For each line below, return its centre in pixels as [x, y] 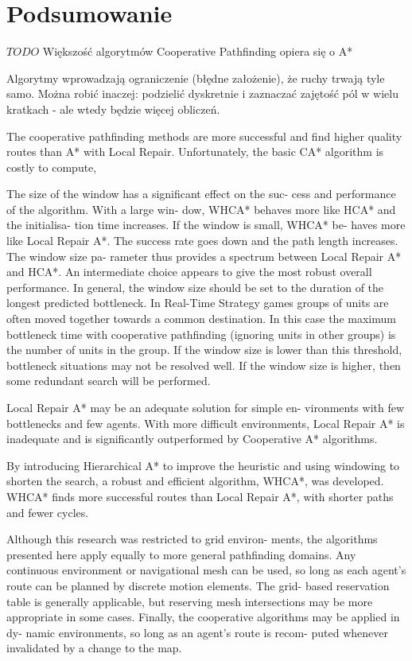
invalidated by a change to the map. [94, 648]
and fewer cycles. [48, 512]
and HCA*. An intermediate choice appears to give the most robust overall [189, 272]
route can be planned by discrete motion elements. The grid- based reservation [198, 585]
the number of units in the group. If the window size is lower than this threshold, [204, 350]
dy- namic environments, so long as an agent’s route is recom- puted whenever [197, 632]
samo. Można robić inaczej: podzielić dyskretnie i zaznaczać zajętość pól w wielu [202, 93]
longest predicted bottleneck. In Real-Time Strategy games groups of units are [198, 303]
